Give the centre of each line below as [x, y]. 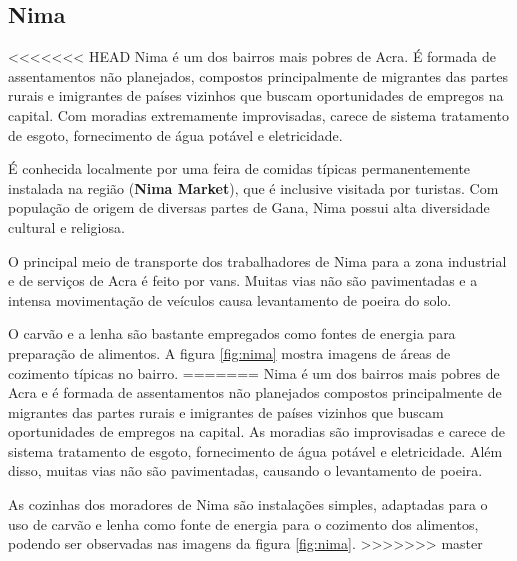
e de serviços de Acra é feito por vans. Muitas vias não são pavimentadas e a [243, 280]
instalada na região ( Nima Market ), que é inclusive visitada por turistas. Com [253, 187]
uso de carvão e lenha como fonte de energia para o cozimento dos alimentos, [243, 523]
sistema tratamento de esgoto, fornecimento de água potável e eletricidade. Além [255, 450]
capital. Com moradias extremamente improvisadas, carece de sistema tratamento [259, 114]
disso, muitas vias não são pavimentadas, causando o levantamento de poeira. [245, 470]
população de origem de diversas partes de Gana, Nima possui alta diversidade [249, 207]
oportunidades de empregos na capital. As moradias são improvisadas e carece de [256, 431]
